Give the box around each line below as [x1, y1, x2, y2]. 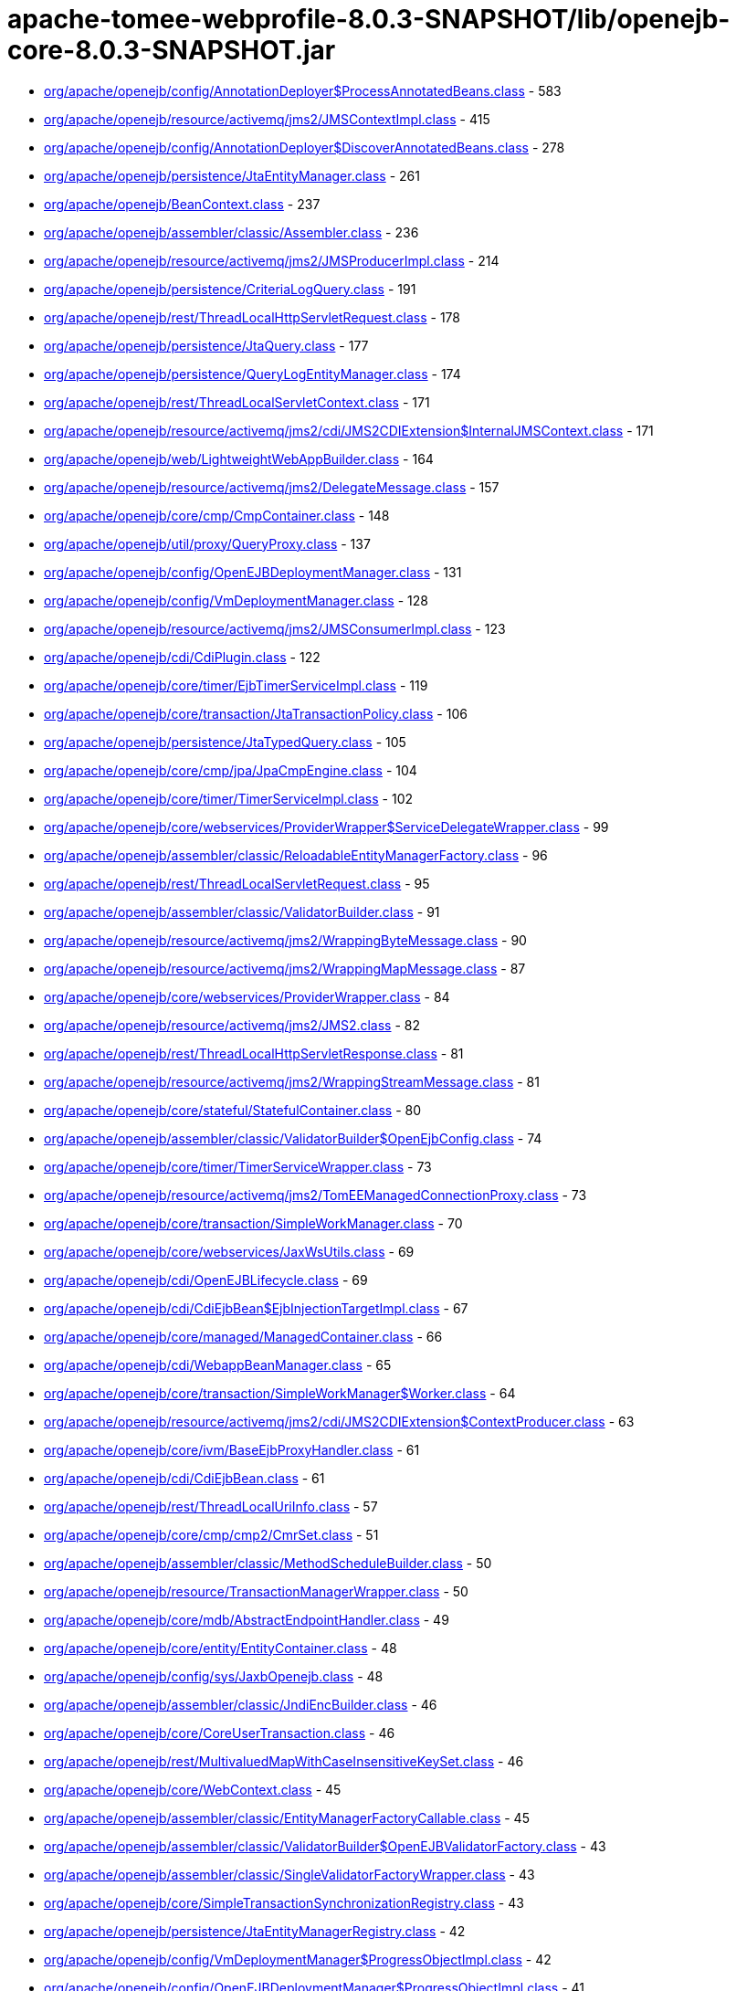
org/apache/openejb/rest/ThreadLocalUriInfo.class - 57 [44, 1498, 378, 1514]
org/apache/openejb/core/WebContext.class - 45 [44, 1781, 342, 1797]
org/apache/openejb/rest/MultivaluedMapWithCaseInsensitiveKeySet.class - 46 [44, 1753, 524, 1769]
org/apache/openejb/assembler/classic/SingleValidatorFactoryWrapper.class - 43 [44, 1866, 535, 1882]
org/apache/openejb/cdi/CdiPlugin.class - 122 [44, 648, 321, 665]
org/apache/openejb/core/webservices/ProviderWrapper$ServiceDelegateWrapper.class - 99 [44, 818, 609, 835]
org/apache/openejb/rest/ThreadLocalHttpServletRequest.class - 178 [44, 309, 461, 325]
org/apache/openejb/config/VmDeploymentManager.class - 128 [44, 592, 428, 608]
